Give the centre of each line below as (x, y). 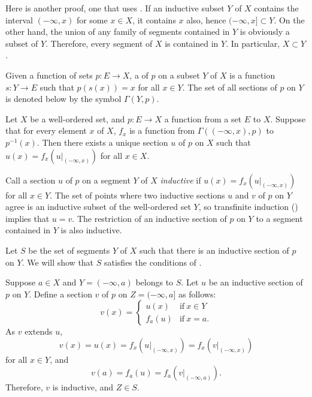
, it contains (154, 19)
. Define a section (60, 294)
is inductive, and (83, 387)
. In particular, (253, 43)
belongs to (155, 282)
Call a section (31, 180)
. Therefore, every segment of (99, 43)
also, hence (206, 19)
